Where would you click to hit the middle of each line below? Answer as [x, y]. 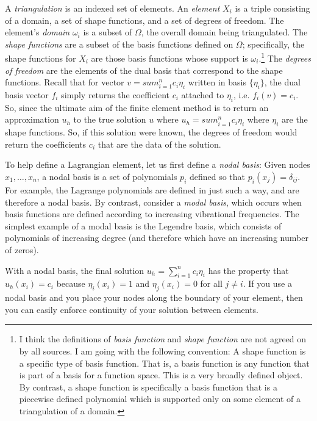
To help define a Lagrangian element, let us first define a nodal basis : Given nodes [158, 164]
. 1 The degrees [285, 57]
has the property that [248, 270]
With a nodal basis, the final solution [75, 270]
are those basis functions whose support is [169, 58]
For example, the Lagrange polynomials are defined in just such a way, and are [152, 189]
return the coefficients [46, 144]
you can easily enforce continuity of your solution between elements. [132, 309]
